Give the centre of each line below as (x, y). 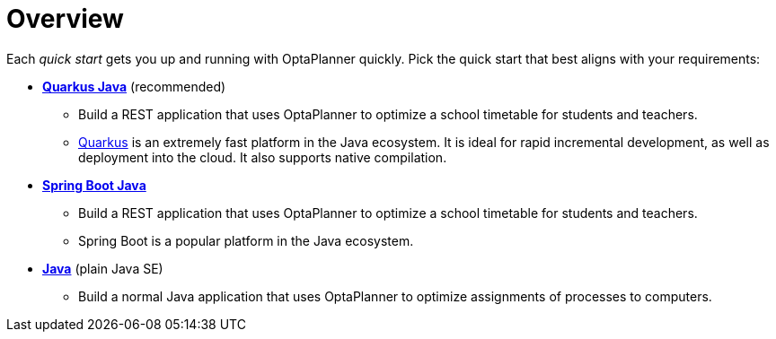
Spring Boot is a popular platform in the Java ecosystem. (246, 240)
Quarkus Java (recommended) (134, 86)
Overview (65, 19)
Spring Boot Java (94, 185)
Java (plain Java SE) (103, 268)
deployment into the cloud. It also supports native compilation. (263, 157)
